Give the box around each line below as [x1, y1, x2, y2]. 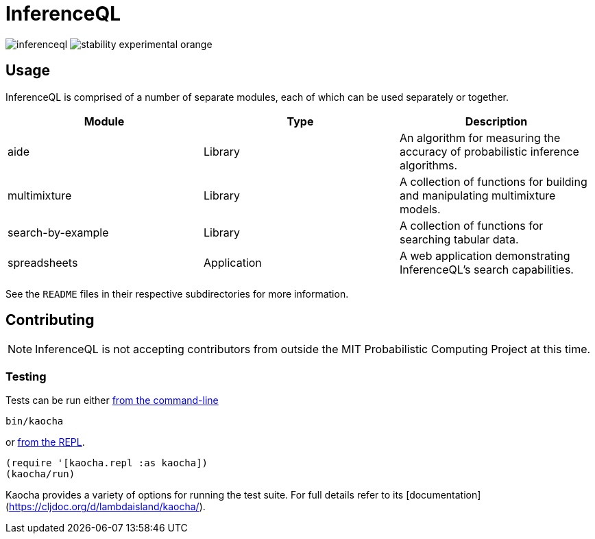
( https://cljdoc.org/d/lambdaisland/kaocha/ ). [5, 501, 206, 513]
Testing [5, 369, 47, 383]
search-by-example [8, 225, 109, 239]
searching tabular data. [399, 232, 519, 246]
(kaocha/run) [5, 468, 75, 480]
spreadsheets [8, 255, 78, 269]
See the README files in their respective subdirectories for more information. [5, 287, 349, 300]
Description [465, 114, 528, 128]
